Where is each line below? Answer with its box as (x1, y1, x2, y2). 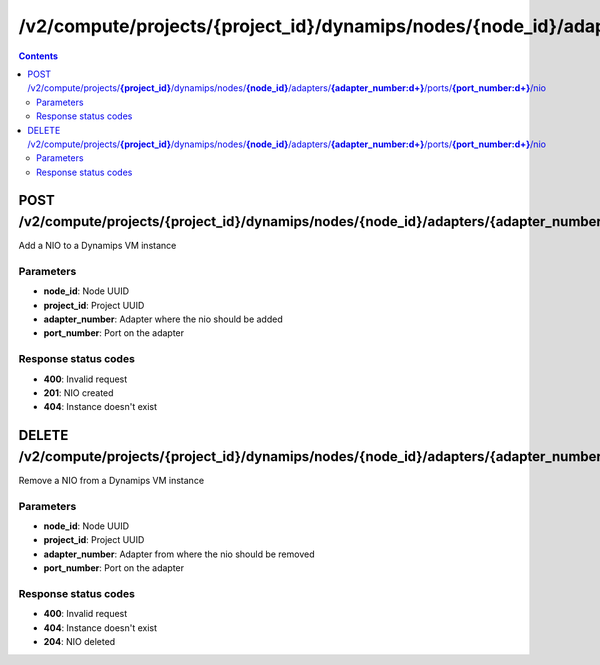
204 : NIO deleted (43, 636, 116, 648)
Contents (18, 50, 59, 62)
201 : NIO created (43, 387, 114, 399)
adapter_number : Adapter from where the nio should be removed (43, 548, 315, 560)
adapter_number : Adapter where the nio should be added (43, 313, 284, 325)
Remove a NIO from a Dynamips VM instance (18, 474, 205, 486)
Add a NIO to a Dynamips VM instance (18, 240, 177, 252)
